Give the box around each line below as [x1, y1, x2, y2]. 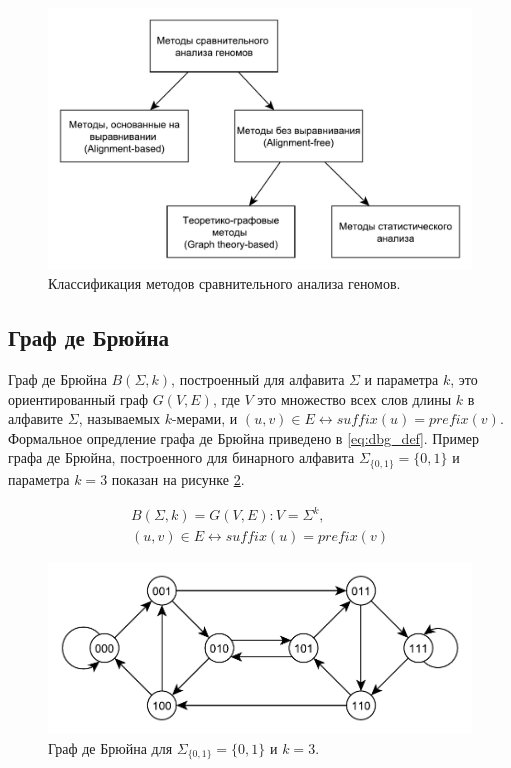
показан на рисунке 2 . [111, 468, 245, 489]
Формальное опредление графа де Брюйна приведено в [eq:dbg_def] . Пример [8, 427, 480, 448]
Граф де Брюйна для [48, 737, 173, 758]
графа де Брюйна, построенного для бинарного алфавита [8, 447, 355, 468]
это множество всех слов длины [257, 388, 452, 409]
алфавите [8, 408, 64, 429]
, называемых [78, 408, 160, 429]
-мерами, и [171, 408, 238, 429]
